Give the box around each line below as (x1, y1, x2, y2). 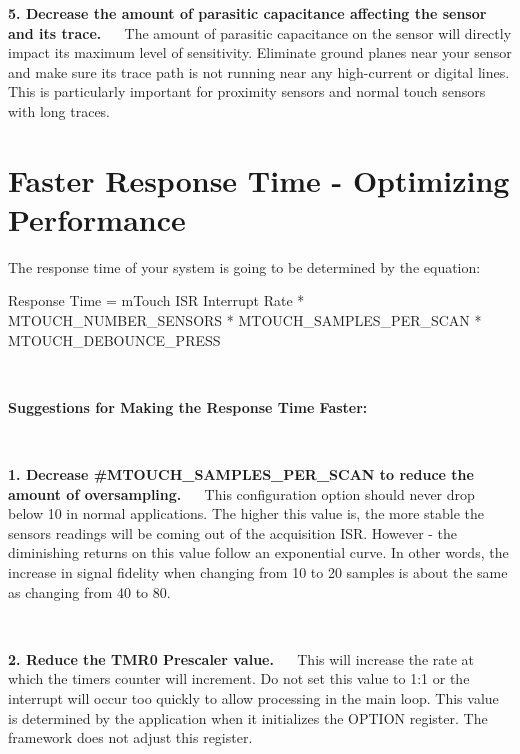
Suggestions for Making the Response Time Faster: (8, 396, 368, 417)
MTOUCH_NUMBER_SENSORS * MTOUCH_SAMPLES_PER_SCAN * (8, 310, 482, 331)
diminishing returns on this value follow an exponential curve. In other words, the (8, 542, 509, 563)
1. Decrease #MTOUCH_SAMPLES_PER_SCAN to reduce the (8, 464, 474, 485)
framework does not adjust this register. (8, 727, 253, 748)
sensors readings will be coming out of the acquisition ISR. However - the (8, 522, 458, 543)
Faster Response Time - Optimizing (8, 159, 510, 200)
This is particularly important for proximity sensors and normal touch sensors (8, 81, 486, 102)
